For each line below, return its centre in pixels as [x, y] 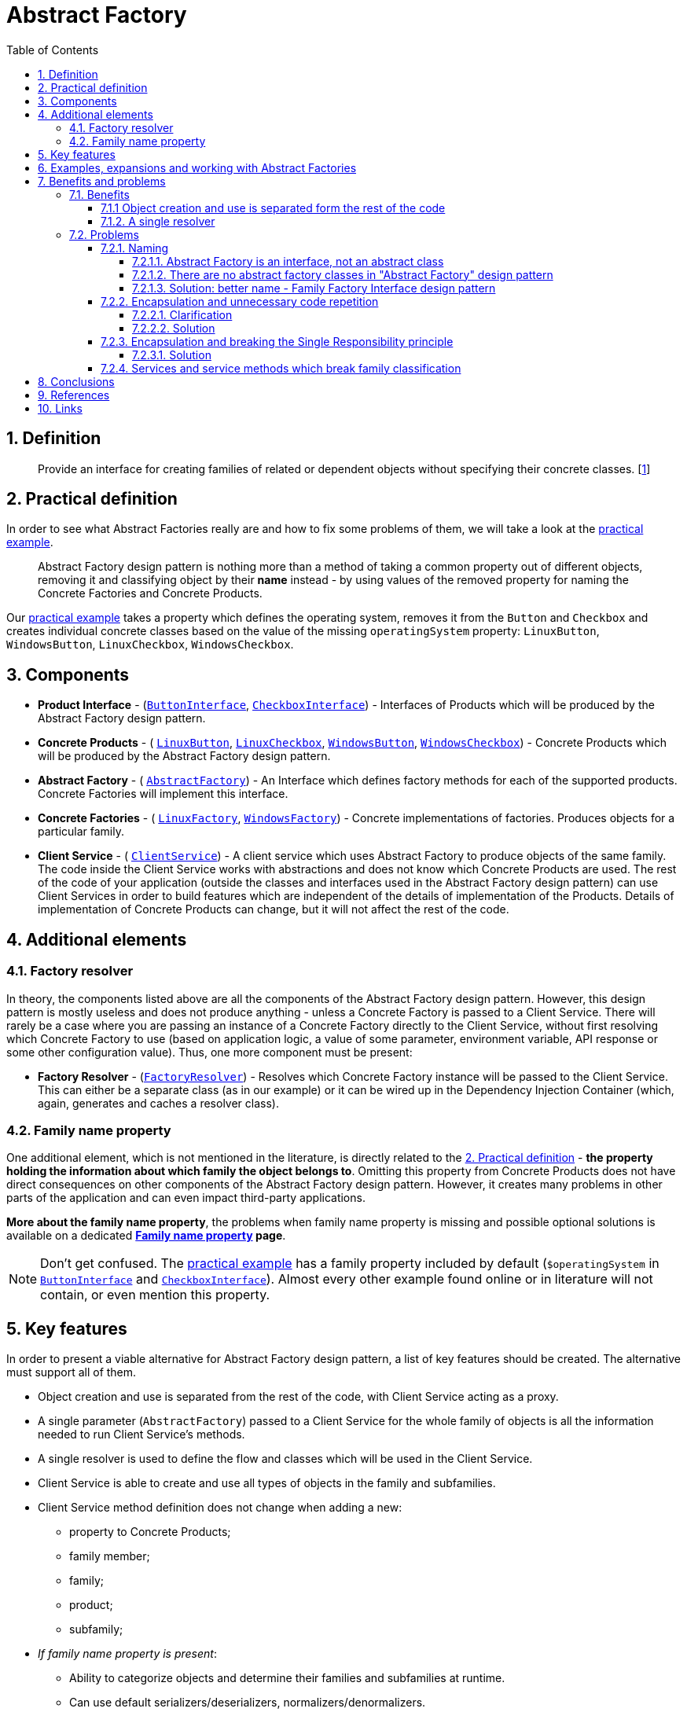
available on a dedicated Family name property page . [146, 1236]
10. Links [60, 408]
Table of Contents [53, 50]
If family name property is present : [127, 1654]
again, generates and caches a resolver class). [158, 1103]
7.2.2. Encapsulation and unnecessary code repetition [240, 301]
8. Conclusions [76, 381]
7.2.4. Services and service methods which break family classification [281, 368]
